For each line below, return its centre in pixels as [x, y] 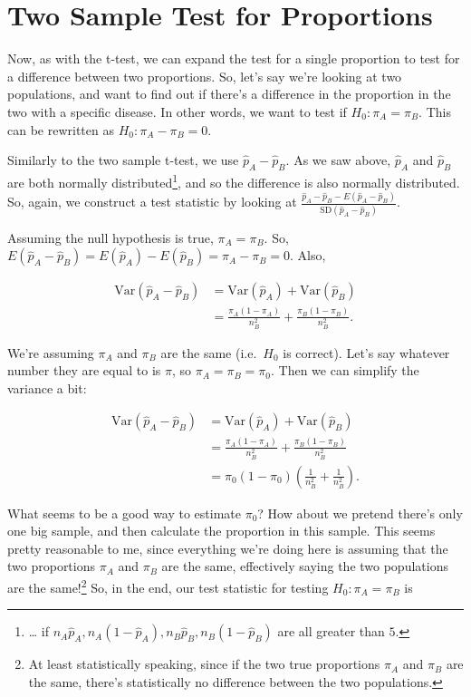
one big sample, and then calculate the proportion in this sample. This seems [221, 531]
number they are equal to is [84, 370]
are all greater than [331, 631]
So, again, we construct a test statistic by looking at [152, 202]
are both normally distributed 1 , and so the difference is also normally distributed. [234, 180]
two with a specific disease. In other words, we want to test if [177, 111]
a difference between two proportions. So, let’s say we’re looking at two [205, 76]
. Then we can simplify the [345, 370]
